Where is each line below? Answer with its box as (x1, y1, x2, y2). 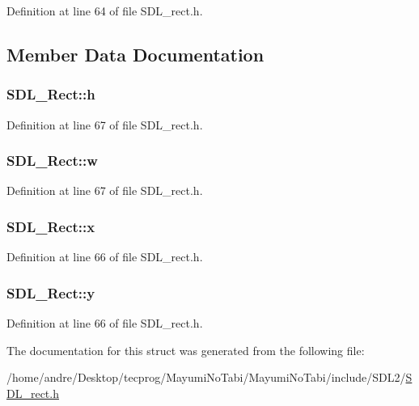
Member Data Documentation (6, 41, 265, 66)
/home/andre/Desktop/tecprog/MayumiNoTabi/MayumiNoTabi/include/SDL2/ (6, 369, 406, 386)
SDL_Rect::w (6, 150, 98, 171)
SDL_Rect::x (6, 216, 95, 236)
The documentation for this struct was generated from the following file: (6, 341, 365, 358)
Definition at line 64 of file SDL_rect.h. (6, 2, 203, 19)
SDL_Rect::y (6, 282, 95, 302)
